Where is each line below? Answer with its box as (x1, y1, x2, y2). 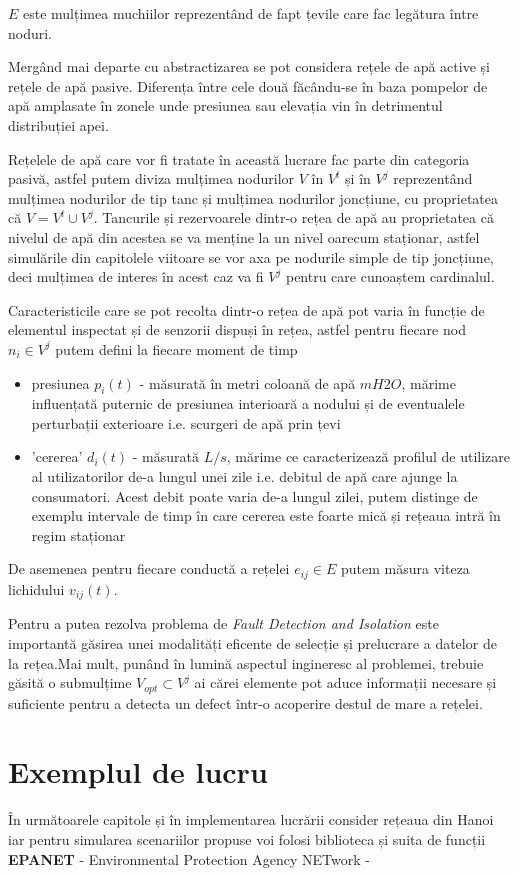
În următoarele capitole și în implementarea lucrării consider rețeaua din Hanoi (8, 809, 494, 830)
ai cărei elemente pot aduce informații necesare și (194, 672, 497, 693)
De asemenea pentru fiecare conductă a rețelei (8, 558, 290, 579)
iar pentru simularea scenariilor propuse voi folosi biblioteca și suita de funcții (8, 828, 486, 849)
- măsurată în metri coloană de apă (139, 372, 356, 393)
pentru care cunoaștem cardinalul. (285, 266, 495, 287)
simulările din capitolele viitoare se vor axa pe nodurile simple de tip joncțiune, (8, 246, 494, 267)
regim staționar (31, 524, 126, 545)
